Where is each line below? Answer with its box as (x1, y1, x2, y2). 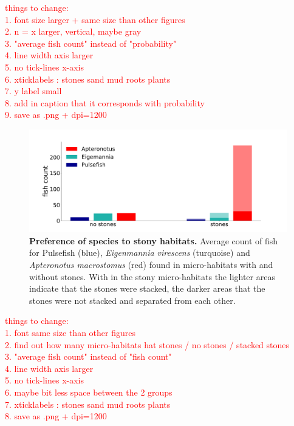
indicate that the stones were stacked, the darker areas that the (29, 282, 265, 295)
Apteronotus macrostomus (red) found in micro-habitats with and (29, 258, 273, 271)
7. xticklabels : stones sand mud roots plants (5, 397, 171, 410)
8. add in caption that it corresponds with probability (5, 96, 205, 109)
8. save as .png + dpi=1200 (5, 410, 107, 422)
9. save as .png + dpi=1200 (5, 108, 107, 121)
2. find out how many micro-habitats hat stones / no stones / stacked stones (5, 338, 290, 351)
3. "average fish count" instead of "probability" (5, 36, 177, 49)
